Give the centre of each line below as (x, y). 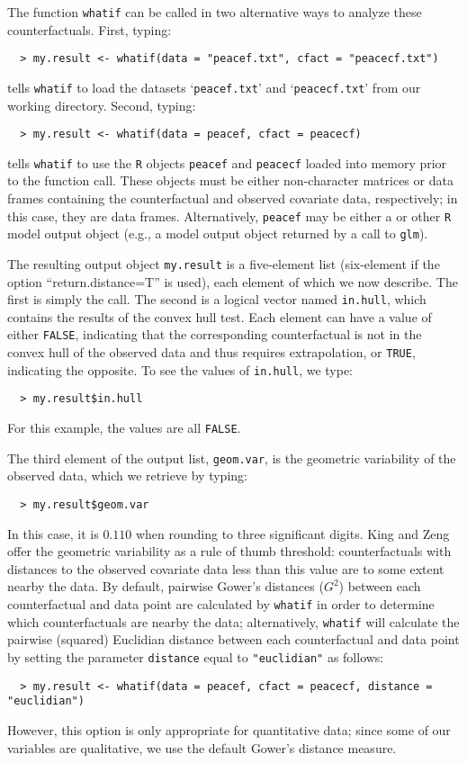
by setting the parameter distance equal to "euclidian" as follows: (196, 656)
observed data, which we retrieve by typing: (127, 476)
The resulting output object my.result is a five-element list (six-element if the (224, 263)
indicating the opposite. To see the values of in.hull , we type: (180, 369)
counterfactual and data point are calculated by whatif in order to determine (221, 604)
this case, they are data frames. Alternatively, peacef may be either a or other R (229, 215)
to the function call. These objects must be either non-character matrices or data (230, 180)
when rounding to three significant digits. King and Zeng (292, 533)
